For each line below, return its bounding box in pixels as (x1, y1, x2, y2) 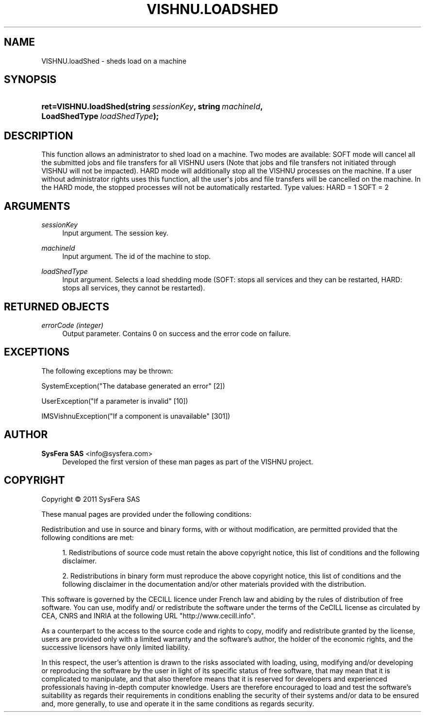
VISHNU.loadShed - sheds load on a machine (41, 56, 187, 65)
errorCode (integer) (41, 321, 104, 329)
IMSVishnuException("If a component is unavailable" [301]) (41, 411, 230, 420)
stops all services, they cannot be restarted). (62, 284, 205, 292)
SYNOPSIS (4, 73, 57, 86)
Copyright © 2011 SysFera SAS (41, 494, 140, 503)
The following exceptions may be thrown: (41, 366, 173, 375)
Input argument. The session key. (62, 229, 169, 238)
